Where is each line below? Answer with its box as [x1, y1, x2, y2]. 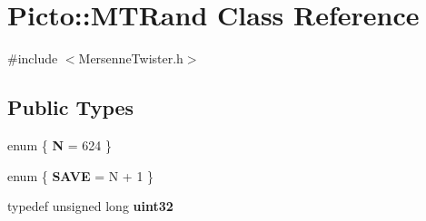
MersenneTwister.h [78, 49, 183, 68]
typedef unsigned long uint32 [7, 197, 173, 216]
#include [7, 49, 58, 68]
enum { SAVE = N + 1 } [7, 166, 154, 185]
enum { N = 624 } [7, 135, 112, 154]
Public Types [7, 93, 134, 121]
